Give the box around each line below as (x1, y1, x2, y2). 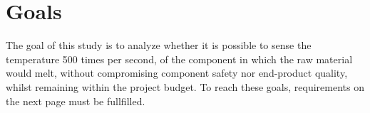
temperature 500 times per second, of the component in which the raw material (6, 51, 353, 66)
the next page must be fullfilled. (6, 93, 145, 108)
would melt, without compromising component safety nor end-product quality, (6, 65, 348, 80)
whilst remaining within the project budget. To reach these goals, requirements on (6, 79, 364, 94)
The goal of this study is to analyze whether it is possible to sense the (6, 38, 312, 53)
